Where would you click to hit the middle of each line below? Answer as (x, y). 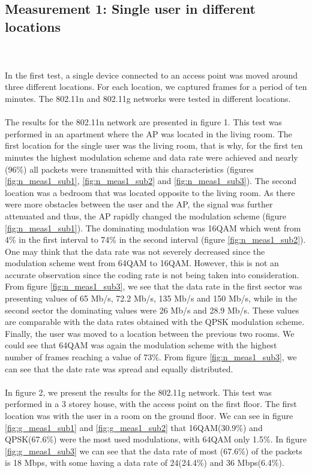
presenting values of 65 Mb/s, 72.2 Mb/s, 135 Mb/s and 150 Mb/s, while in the (151, 298)
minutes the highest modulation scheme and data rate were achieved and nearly (151, 157)
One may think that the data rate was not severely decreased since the (135, 251)
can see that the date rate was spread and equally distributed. (119, 368)
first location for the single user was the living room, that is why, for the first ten (154, 145)
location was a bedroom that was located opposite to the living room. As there (150, 192)
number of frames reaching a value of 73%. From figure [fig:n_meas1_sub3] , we (151, 357)
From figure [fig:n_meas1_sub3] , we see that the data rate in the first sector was (154, 286)
